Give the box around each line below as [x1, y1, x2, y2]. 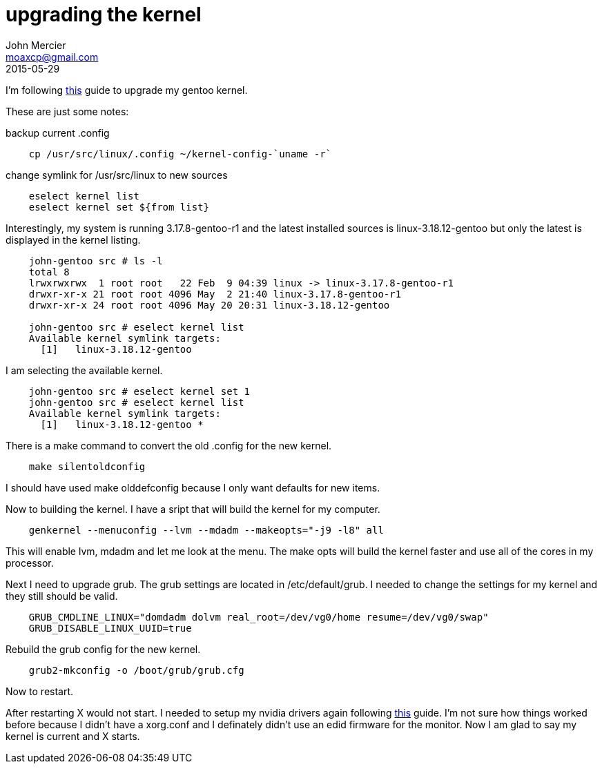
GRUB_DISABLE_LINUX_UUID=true [28, 622, 192, 634]
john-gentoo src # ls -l [28, 255, 163, 266]
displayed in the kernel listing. [6, 233, 141, 246]
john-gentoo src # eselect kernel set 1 [28, 385, 251, 397]
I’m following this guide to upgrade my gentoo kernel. [6, 84, 248, 96]
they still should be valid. [6, 590, 118, 602]
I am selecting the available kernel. [6, 364, 163, 376]
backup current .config [6, 126, 110, 139]
